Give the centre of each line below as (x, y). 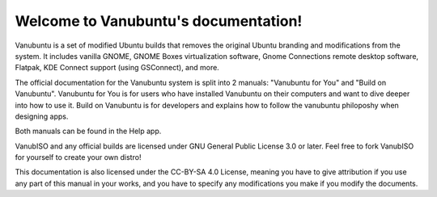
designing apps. (42, 116)
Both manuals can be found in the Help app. (88, 131)
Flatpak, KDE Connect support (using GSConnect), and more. (117, 68)
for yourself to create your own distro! (78, 157)
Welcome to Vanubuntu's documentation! (159, 21)
